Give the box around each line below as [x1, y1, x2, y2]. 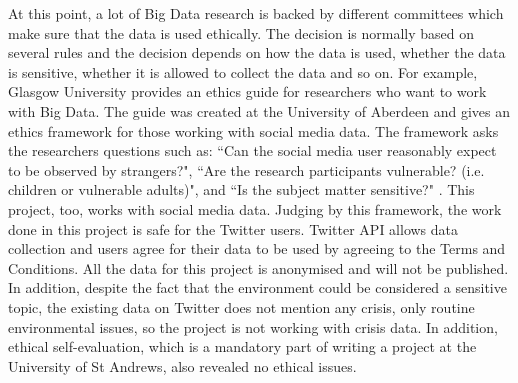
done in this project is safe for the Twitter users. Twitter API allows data [8, 218, 459, 239]
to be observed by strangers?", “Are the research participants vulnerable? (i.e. [8, 159, 485, 180]
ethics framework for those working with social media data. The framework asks [8, 120, 499, 141]
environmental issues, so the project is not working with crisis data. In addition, [8, 316, 498, 337]
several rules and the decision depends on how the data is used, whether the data [8, 42, 506, 63]
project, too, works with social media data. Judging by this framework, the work [8, 198, 502, 219]
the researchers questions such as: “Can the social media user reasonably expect [8, 140, 497, 161]
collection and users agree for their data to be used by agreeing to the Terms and [8, 238, 506, 259]
